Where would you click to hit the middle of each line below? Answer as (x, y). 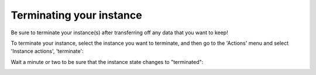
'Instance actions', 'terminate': (47, 51)
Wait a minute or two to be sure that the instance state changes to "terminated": (107, 62)
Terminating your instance (77, 15)
